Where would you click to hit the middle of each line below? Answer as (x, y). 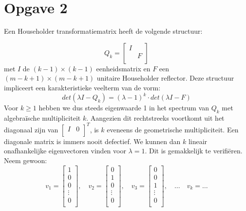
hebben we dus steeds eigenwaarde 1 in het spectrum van (124, 107)
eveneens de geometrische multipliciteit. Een (173, 129)
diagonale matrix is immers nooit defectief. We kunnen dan (92, 141)
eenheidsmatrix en (123, 68)
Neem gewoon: (26, 160)
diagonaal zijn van (31, 129)
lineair (198, 141)
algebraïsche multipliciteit (42, 117)
